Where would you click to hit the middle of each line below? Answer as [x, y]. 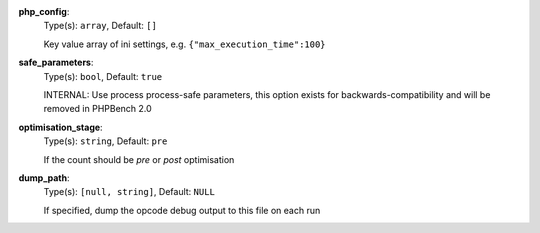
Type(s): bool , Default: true [103, 76]
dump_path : [44, 177]
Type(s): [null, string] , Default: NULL [129, 192]
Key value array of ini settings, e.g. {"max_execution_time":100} [184, 44]
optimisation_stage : [61, 127]
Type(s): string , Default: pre [105, 141]
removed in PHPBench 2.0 [97, 109]
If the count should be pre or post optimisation [139, 159]
